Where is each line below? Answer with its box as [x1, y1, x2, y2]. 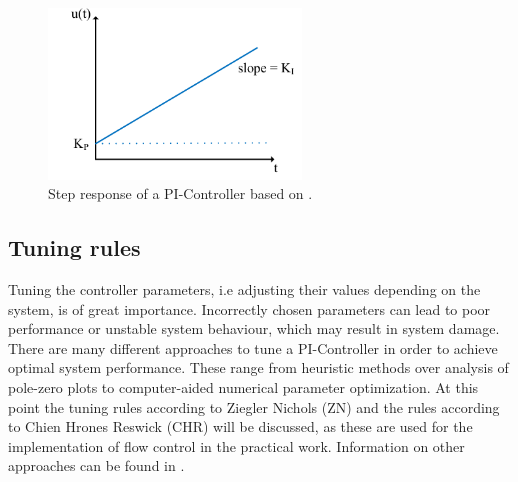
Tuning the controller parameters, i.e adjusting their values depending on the [8, 278, 481, 299]
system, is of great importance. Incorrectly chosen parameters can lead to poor [8, 298, 491, 319]
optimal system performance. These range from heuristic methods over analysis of [8, 357, 509, 378]
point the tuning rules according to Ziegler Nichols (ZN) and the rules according [8, 396, 500, 417]
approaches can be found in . [8, 455, 185, 476]
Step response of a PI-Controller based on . [48, 183, 313, 204]
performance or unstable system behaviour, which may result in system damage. [8, 318, 500, 339]
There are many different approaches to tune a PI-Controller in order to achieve [8, 337, 498, 358]
